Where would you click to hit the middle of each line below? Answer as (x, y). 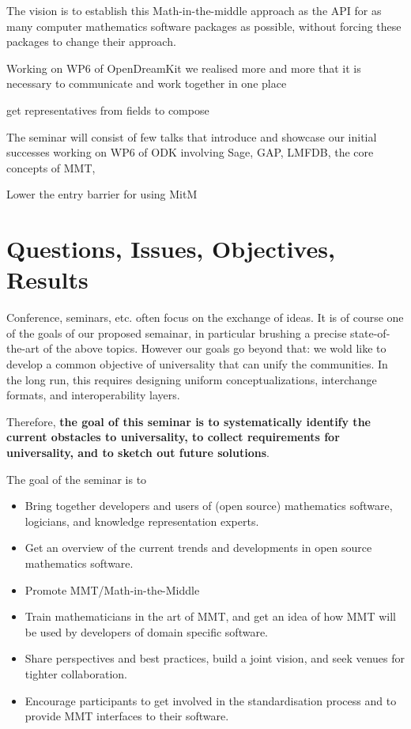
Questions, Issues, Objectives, (171, 249)
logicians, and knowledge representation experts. (142, 521)
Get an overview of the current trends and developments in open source (198, 548)
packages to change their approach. (91, 42)
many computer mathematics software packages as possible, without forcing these (204, 26)
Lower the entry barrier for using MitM (102, 194)
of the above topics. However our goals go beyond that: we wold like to (215, 348)
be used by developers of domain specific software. (146, 631)
